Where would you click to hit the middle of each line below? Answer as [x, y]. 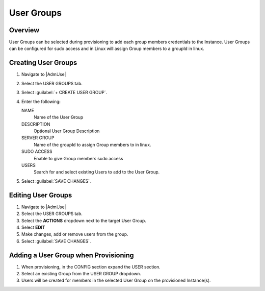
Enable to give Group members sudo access [79, 158]
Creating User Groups [43, 63]
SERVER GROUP [38, 138]
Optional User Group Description [67, 131]
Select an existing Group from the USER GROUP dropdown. [81, 273]
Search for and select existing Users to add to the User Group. [97, 172]
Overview [24, 30]
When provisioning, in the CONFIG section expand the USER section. [91, 267]
